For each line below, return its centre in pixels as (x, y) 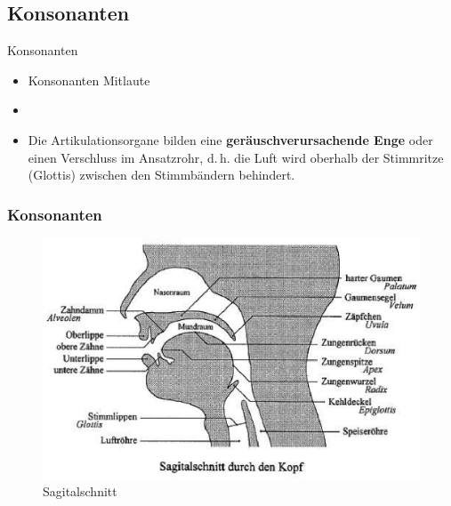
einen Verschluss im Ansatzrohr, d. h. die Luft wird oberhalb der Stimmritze (236, 157)
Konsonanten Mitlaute (89, 80)
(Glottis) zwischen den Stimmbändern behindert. (161, 175)
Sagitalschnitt (80, 490)
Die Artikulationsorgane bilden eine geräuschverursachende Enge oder (230, 139)
